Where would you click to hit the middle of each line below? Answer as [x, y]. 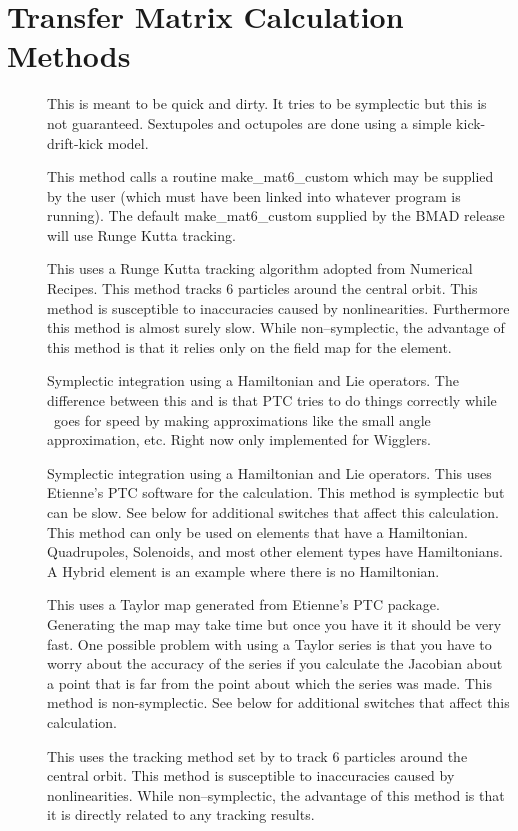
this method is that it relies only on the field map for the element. [249, 346]
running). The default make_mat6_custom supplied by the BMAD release [276, 215]
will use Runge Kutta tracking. [141, 234]
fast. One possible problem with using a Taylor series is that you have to [269, 643]
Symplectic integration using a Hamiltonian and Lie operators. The [253, 380]
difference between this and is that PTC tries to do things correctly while [272, 400]
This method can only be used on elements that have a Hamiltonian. [257, 531]
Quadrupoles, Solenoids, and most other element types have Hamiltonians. [275, 551]
